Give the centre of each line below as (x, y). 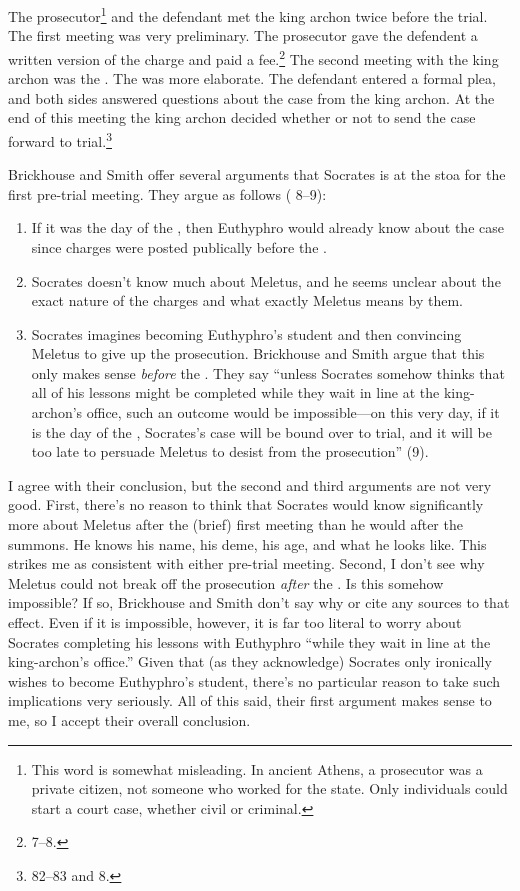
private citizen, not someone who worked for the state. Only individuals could (269, 788)
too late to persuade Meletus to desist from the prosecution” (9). (230, 451)
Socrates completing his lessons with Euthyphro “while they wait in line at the (249, 641)
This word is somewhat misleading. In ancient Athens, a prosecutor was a (257, 768)
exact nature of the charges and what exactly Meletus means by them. (247, 300)
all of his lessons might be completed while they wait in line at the (235, 392)
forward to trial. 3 (60, 139)
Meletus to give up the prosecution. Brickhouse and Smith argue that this (258, 353)
